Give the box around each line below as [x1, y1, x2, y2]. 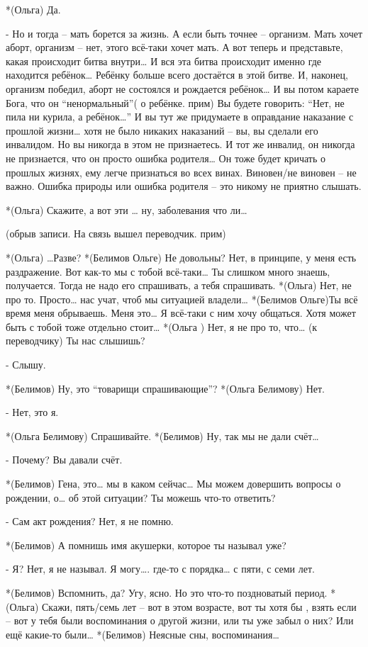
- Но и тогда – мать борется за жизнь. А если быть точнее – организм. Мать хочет [6, 26, 363, 40]
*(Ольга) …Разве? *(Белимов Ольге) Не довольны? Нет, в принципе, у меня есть [6, 249, 357, 264]
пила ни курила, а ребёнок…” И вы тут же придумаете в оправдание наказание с [6, 109, 354, 124]
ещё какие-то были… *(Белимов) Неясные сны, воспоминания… [6, 626, 279, 641]
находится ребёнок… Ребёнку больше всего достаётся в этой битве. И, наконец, [6, 67, 348, 82]
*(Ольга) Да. [6, 2, 61, 16]
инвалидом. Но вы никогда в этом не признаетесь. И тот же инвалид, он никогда [6, 137, 355, 152]
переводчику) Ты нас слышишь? [6, 333, 145, 348]
